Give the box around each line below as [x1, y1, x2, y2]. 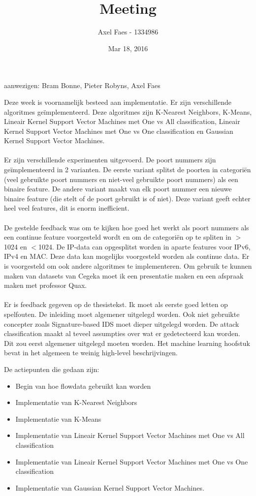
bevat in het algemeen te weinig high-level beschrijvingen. [4, 347, 178, 358]
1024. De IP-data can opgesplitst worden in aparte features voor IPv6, [38, 241, 251, 251]
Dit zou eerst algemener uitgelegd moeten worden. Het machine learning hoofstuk [4, 338, 250, 348]
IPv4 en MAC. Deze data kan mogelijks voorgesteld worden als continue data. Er [4, 251, 250, 261]
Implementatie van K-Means [15, 413, 101, 424]
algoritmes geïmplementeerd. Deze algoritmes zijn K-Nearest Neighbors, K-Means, [4, 106, 252, 117]
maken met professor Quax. [4, 280, 87, 290]
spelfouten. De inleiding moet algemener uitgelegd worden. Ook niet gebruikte [4, 309, 240, 319]
